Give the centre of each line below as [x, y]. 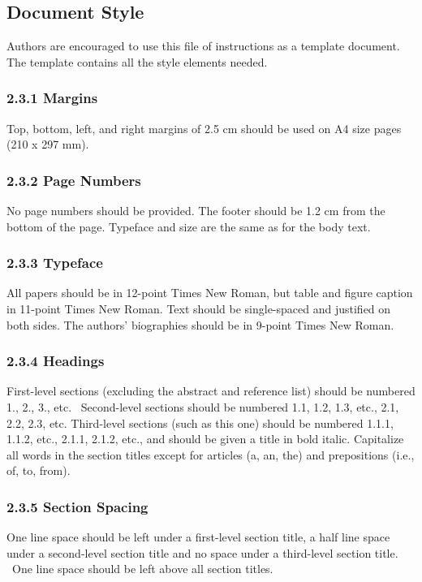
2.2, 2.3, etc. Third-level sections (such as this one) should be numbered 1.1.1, [200, 422]
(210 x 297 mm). [48, 144]
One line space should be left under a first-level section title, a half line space [198, 537]
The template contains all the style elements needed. [137, 61]
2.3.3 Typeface [55, 263]
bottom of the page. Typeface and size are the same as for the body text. [189, 226]
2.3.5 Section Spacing [78, 506]
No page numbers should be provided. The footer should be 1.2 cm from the [196, 211]
